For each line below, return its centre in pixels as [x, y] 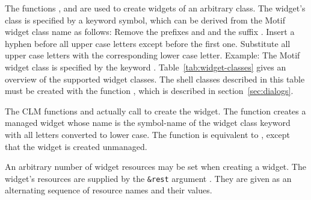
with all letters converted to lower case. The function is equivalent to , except [147, 134]
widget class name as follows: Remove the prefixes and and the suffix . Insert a [150, 32]
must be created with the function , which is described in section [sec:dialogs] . [149, 91]
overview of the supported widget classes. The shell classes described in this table [155, 79]
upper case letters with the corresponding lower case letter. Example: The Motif [152, 55]
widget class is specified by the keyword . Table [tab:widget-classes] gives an [146, 67]
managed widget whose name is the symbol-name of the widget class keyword [148, 123]
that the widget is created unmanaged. [76, 146]
